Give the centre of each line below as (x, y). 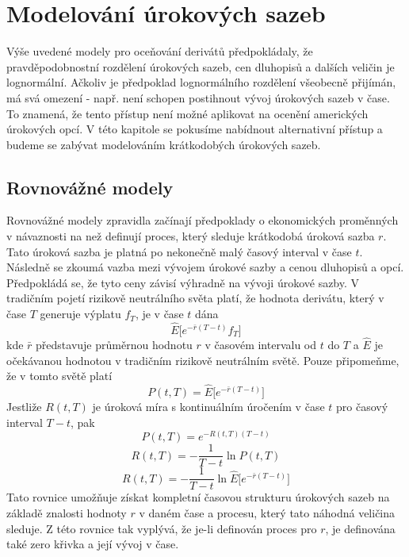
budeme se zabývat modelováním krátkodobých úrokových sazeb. (164, 144)
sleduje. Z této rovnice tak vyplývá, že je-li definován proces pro (162, 528)
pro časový (362, 407)
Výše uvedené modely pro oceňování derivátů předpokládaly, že (160, 51)
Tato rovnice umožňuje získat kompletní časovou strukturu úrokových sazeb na (198, 497)
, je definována (360, 528)
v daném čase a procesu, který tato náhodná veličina (267, 513)
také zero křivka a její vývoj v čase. (93, 544)
